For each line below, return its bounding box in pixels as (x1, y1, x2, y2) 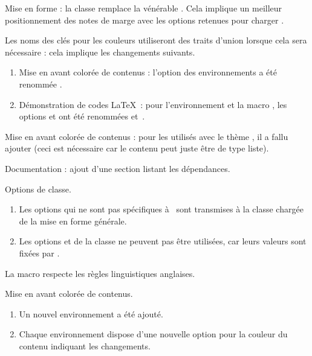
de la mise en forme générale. (19, 214, 127, 227)
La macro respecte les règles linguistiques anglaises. (5, 267, 195, 279)
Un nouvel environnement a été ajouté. (19, 307, 163, 320)
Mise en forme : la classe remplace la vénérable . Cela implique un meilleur (5, 2, 282, 14)
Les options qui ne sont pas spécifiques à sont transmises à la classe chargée (19, 203, 304, 215)
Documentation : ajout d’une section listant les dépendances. (5, 162, 230, 174)
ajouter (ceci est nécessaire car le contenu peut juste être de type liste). (5, 142, 269, 154)
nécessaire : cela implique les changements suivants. (5, 45, 195, 58)
